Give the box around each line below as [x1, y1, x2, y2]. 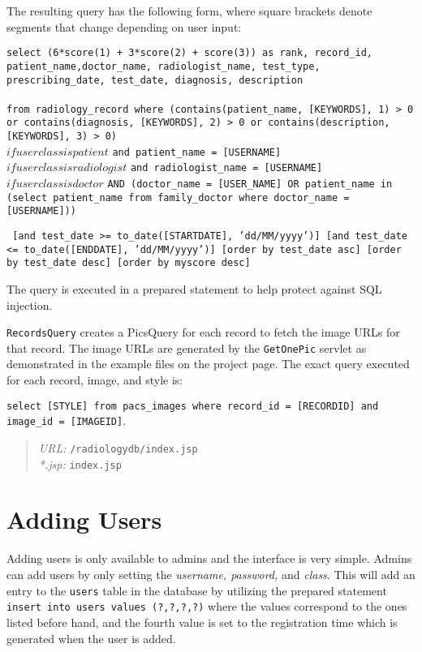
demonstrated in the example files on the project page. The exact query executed [6, 355, 410, 372]
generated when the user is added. [6, 629, 176, 646]
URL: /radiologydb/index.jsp [38, 439, 198, 456]
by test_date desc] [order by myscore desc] [6, 257, 251, 269]
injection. [6, 296, 53, 313]
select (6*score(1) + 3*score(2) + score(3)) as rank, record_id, [6, 47, 373, 59]
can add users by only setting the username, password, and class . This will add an [6, 566, 416, 582]
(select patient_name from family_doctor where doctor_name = [6, 191, 350, 204]
